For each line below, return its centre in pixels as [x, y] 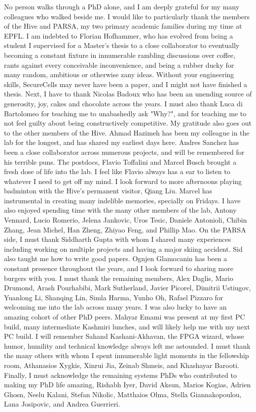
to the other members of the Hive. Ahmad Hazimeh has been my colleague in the [127, 132]
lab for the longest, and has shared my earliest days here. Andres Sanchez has [122, 142]
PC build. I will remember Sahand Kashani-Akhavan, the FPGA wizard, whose [124, 336]
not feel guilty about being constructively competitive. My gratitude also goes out [128, 123]
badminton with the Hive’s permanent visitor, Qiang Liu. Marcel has [108, 191]
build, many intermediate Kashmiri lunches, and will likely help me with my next [127, 326]
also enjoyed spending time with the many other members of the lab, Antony [120, 210]
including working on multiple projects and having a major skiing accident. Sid [123, 249]
